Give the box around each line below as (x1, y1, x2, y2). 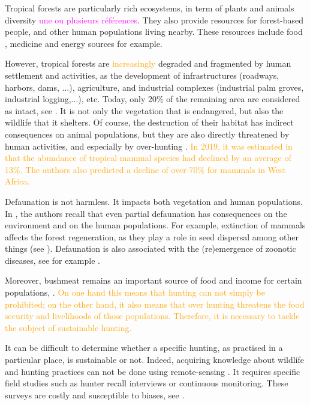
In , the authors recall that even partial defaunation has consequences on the (5, 207, 287, 219)
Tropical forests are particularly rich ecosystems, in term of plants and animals (5, 2, 294, 14)
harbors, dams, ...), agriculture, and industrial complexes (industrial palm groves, (5, 81, 304, 93)
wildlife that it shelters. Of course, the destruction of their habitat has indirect (5, 116, 294, 129)
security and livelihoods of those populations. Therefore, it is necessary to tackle (5, 309, 300, 322)
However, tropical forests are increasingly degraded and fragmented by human (5, 57, 291, 70)
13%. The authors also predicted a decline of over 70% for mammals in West (5, 163, 287, 175)
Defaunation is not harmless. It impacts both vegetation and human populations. (5, 195, 303, 207)
